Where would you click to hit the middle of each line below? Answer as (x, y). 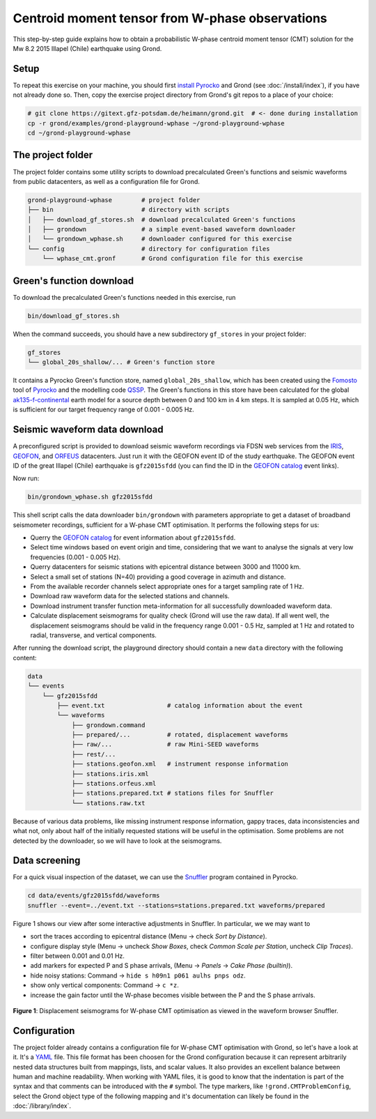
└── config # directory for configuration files (149, 249)
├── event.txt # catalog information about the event (180, 705)
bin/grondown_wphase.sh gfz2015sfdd (90, 497)
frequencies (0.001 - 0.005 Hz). (76, 557)
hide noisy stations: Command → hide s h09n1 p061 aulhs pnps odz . (138, 975)
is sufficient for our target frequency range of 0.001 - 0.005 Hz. (103, 410)
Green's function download (73, 281)
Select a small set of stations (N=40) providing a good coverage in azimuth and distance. (158, 577)
